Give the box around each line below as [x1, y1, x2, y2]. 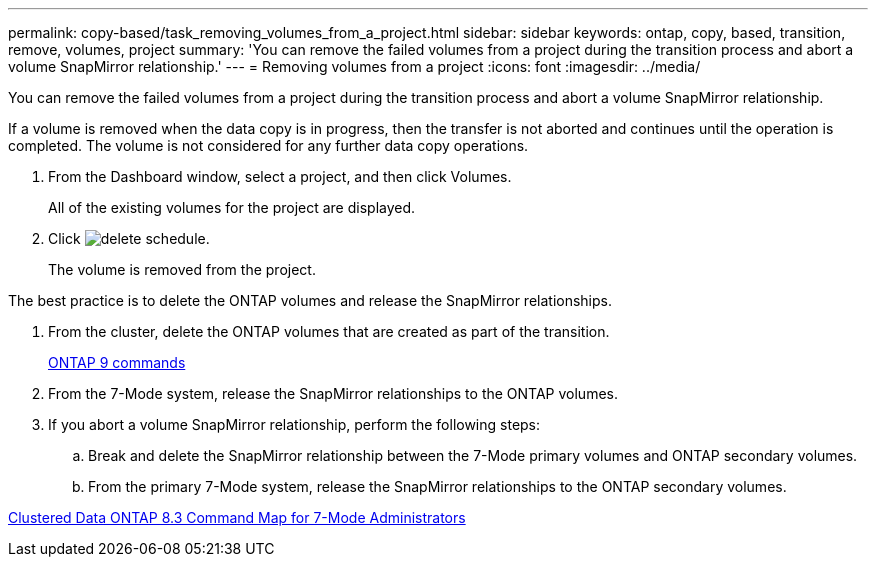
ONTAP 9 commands [48, 354, 186, 371]
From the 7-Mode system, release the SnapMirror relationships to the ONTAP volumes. [48, 385, 618, 402]
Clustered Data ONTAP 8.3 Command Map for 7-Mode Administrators [8, 509, 466, 526]
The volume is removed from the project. [48, 261, 316, 278]
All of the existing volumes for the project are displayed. [48, 199, 416, 216]
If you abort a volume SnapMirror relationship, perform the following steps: [48, 416, 541, 433]
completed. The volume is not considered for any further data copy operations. [8, 137, 529, 154]
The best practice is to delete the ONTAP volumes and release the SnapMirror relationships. [8, 292, 612, 309]
